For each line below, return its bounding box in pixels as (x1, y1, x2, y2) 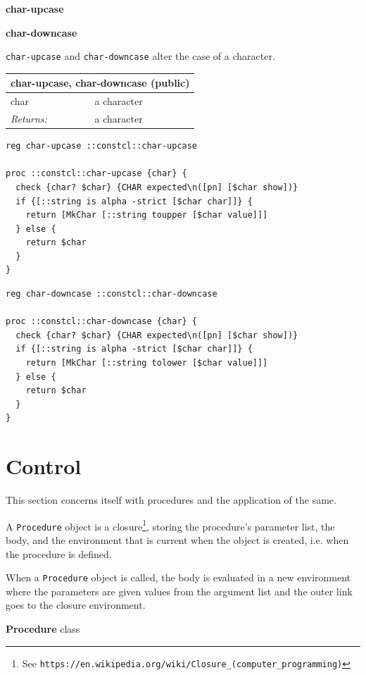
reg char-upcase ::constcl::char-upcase (6, 141, 198, 151)
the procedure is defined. (6, 546, 112, 561)
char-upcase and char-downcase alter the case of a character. (6, 49, 275, 63)
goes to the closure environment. (6, 597, 146, 612)
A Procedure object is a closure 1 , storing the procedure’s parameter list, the (6, 516, 335, 533)
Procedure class (6, 621, 80, 636)
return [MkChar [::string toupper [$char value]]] (25, 210, 268, 221)
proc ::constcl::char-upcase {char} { (6, 168, 187, 179)
